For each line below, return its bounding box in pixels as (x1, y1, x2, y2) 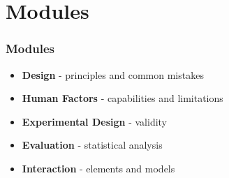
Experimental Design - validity (22, 114, 167, 128)
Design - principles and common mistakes (22, 67, 204, 82)
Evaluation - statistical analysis (22, 138, 163, 152)
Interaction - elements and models (22, 161, 175, 175)
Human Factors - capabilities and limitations (22, 91, 223, 105)
